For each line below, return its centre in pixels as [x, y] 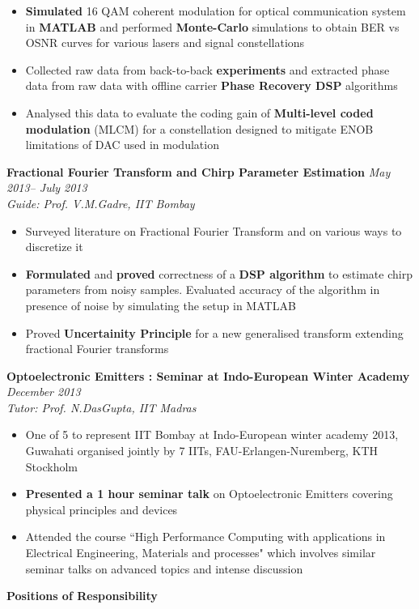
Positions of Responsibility [82, 596]
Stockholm [51, 466]
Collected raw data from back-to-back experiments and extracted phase [207, 69]
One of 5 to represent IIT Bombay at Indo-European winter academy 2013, [212, 434]
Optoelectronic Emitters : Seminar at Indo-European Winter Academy [208, 375]
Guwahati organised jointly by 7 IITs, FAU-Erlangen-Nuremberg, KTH [202, 451]
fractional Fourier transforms [97, 349]
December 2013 [44, 392]
